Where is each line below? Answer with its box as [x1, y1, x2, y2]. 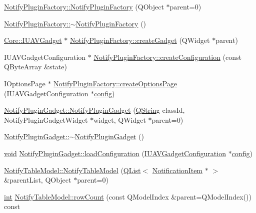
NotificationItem [152, 165, 203, 175]
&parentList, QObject [4, 175, 71, 185]
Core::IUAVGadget [4, 35, 62, 45]
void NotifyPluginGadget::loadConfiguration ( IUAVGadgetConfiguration [4, 148, 226, 158]
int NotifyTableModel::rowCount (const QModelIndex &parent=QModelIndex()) [4, 191, 251, 202]
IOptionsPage [4, 78, 45, 88]
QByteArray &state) [4, 61, 67, 72]
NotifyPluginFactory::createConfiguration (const [93, 51, 241, 62]
